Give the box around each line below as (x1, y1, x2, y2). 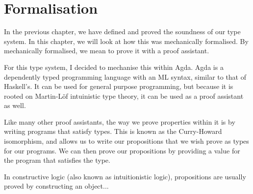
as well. (4, 100, 26, 110)
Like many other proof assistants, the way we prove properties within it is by (4, 116, 235, 127)
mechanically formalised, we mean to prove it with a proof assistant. (4, 45, 209, 56)
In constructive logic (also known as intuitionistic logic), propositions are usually (4, 171, 246, 181)
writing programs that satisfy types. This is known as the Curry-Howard (4, 126, 222, 136)
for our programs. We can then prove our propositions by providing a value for (4, 145, 240, 155)
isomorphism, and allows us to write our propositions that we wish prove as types (4, 136, 249, 146)
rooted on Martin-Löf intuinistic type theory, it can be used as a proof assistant (4, 90, 244, 101)
